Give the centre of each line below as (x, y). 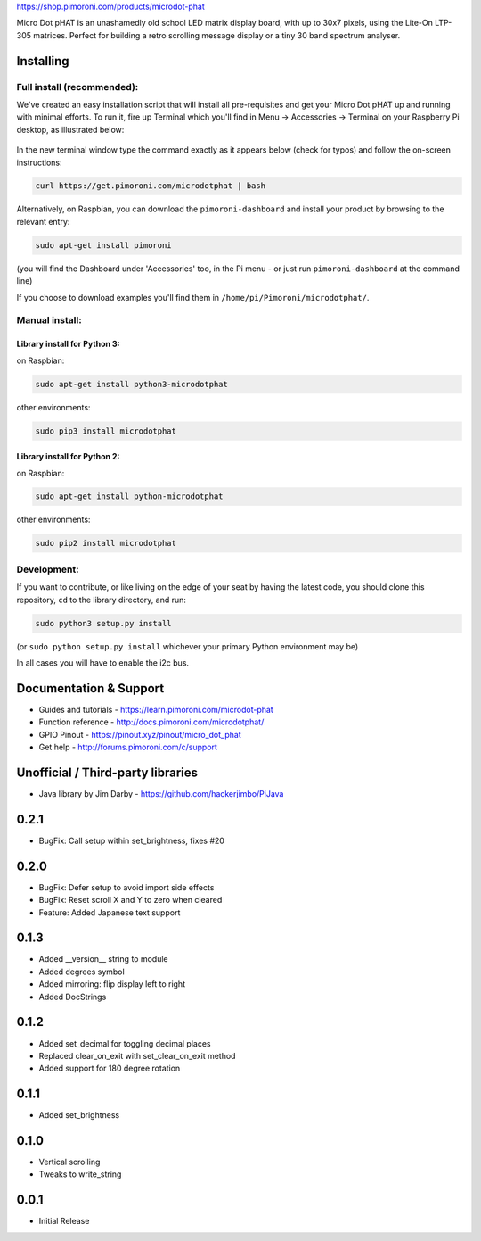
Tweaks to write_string (80, 1174)
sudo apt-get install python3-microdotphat (132, 384)
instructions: (39, 162)
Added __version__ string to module (103, 959)
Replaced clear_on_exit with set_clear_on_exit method (137, 1055)
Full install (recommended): (77, 87)
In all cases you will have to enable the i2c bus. (103, 662)
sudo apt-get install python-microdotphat (129, 496)
